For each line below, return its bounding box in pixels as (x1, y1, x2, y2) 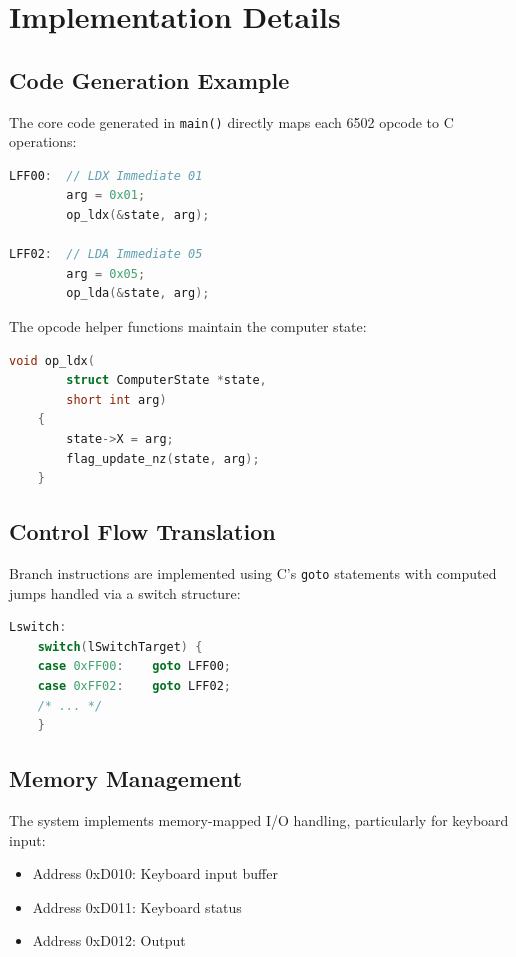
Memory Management (9, 763, 243, 794)
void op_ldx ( (9, 353, 95, 368)
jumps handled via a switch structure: (9, 582, 241, 603)
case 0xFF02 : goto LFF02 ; (37, 678, 231, 693)
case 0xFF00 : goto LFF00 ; (37, 659, 231, 674)
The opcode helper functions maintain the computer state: (9, 315, 367, 336)
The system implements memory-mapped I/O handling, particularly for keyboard (9, 809, 509, 830)
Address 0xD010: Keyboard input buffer (32, 863, 278, 884)
